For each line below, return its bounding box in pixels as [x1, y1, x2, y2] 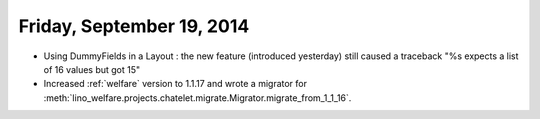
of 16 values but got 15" [43, 63, 141, 75]
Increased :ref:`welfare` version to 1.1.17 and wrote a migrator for [43, 78, 307, 90]
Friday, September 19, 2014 [18, 15, 250, 37]
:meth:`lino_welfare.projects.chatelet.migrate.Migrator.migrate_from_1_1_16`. [43, 91, 352, 104]
